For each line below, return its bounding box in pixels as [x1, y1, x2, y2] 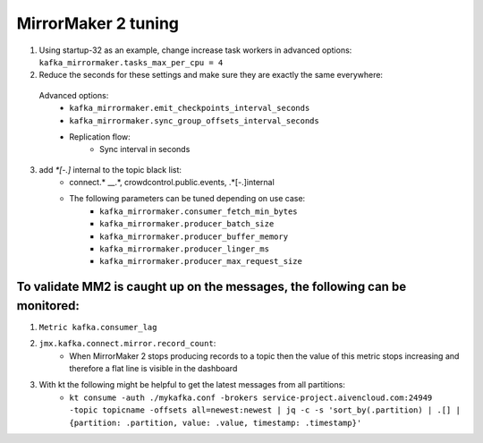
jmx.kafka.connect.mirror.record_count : [38, 338, 216, 349]
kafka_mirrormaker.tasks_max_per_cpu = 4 [38, 57, 224, 67]
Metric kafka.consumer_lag [38, 322, 157, 332]
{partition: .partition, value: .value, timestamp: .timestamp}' [69, 417, 362, 428]
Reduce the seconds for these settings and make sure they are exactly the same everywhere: [38, 70, 384, 81]
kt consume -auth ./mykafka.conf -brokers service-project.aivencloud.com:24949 [69, 392, 433, 403]
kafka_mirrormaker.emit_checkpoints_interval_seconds [69, 103, 310, 114]
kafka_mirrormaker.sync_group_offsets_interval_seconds [69, 115, 319, 125]
